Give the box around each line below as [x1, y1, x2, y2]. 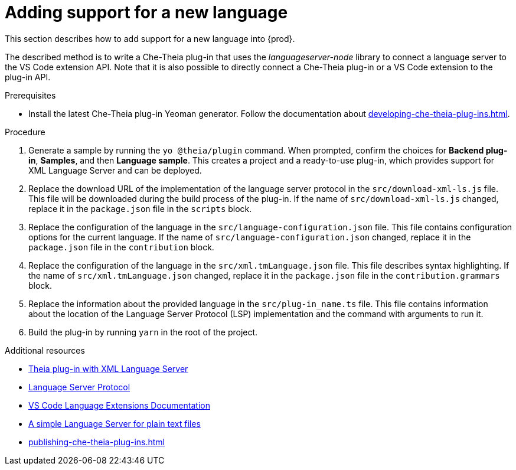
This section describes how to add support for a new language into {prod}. [5, 33, 295, 44]
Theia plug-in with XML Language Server [28, 363, 188, 374]
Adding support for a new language [5, 2, 288, 22]
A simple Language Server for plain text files [28, 418, 201, 429]
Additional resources [5, 345, 85, 355]
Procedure [5, 126, 45, 137]
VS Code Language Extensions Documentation [28, 400, 210, 410]
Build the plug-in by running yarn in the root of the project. [28, 327, 258, 337]
